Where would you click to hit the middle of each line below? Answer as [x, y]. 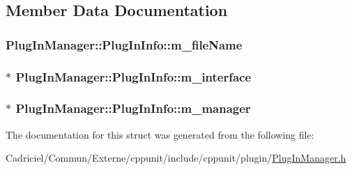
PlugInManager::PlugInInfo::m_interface [133, 76]
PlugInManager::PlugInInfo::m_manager [133, 108]
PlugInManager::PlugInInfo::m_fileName [124, 44]
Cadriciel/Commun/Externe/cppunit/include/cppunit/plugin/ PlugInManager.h [176, 158]
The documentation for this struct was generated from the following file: [160, 134]
